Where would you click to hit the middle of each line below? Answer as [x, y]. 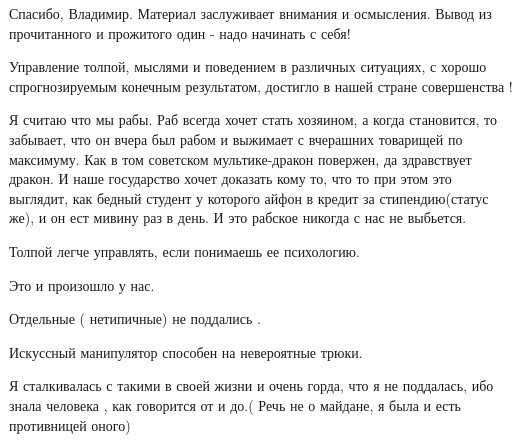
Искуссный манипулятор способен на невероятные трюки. [186, 351]
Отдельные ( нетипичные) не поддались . [135, 318]
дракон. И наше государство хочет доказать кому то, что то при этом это [230, 178]
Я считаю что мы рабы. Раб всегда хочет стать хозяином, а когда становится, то [253, 119]
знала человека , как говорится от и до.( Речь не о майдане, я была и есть [235, 404]
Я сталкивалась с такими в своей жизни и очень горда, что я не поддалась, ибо [251, 385]
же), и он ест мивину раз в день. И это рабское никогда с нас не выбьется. [238, 217]
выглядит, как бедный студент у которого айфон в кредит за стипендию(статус [249, 197]
